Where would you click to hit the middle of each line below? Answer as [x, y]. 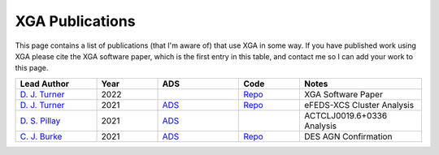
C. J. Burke [41, 136]
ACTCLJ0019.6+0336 [346, 115]
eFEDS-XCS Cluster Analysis [359, 105]
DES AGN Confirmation [348, 136]
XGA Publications [75, 21]
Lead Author [44, 84]
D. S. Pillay [40, 120]
